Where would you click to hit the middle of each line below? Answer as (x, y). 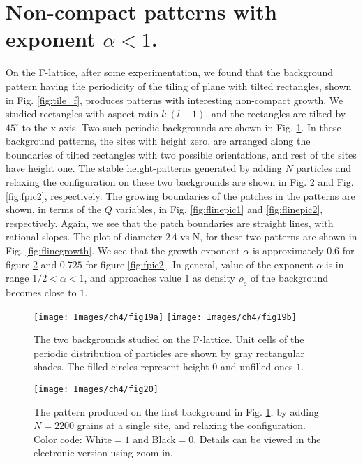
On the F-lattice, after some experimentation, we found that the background (170, 72)
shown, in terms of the (54, 209)
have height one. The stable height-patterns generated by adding (144, 168)
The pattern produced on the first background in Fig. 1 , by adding (176, 411)
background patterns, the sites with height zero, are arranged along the (158, 141)
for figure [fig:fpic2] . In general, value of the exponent (199, 264)
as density (214, 278)
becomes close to (41, 292)
